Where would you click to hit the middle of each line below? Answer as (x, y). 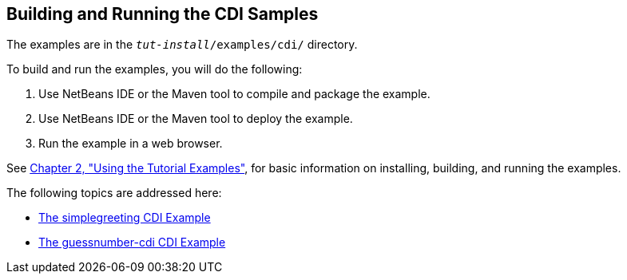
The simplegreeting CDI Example (125, 218)
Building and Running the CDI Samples (163, 14)
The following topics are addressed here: (114, 193)
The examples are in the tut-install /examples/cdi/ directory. (182, 45)
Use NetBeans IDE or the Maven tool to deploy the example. (196, 119)
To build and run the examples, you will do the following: (155, 69)
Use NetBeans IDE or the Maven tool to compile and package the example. (234, 94)
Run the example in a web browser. (131, 144)
